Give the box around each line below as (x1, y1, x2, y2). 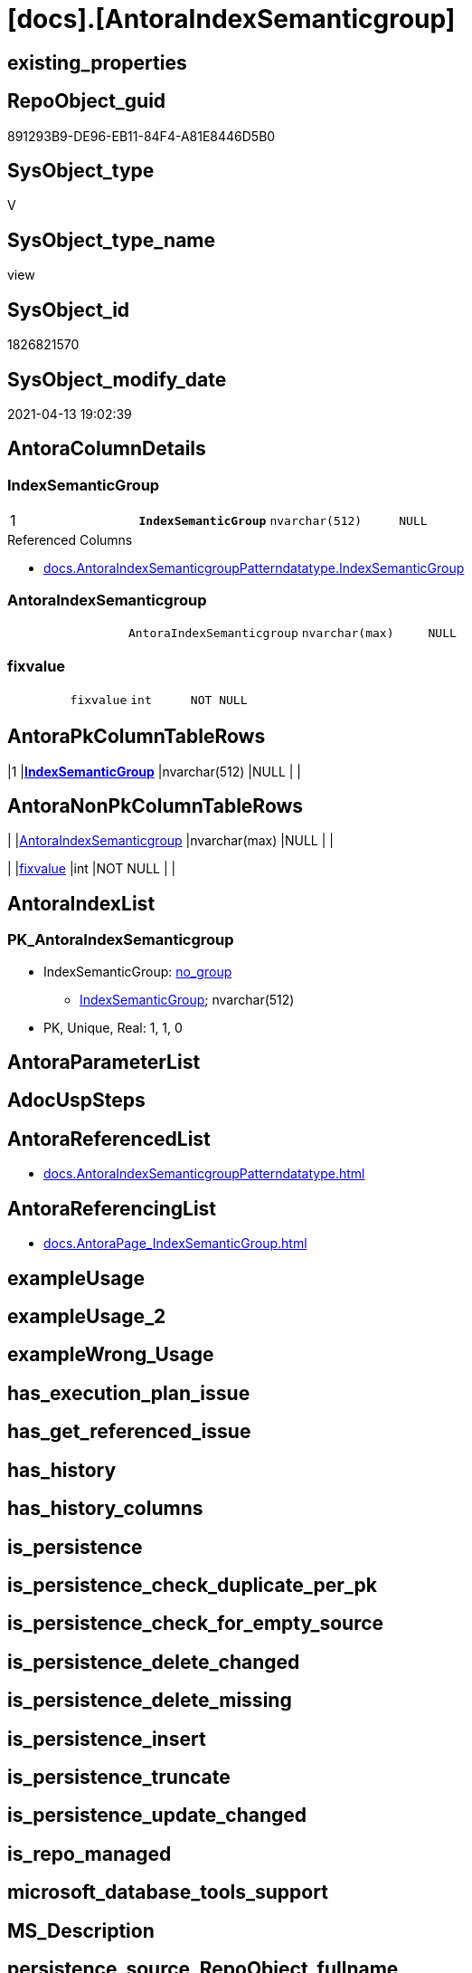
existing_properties (7, 51, 187, 74)
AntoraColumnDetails (7, 437, 206, 461)
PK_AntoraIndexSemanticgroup (7, 930, 234, 949)
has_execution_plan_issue (7, 1381, 250, 1405)
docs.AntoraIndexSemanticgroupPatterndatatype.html (43, 1166, 365, 1182)
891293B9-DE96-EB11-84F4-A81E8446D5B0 (7, 128, 276, 144)
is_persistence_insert (7, 1727, 206, 1750)
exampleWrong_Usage (7, 1343, 214, 1367)
